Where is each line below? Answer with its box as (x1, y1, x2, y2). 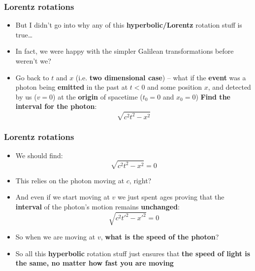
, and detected (208, 82, 251, 92)
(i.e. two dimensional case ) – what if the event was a (75, 72, 246, 82)
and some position (147, 82, 202, 92)
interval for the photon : (15, 101, 97, 111)
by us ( (15, 91, 37, 102)
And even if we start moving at (15, 192, 110, 202)
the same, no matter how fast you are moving (15, 258, 174, 268)
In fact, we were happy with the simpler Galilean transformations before (15, 46, 234, 56)
